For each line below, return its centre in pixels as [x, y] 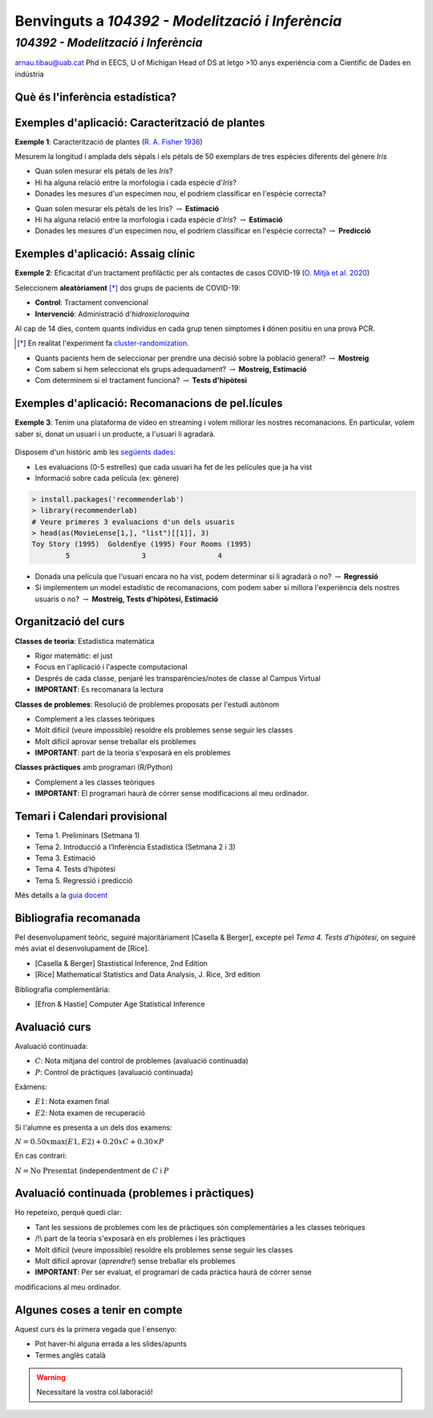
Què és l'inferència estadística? [95, 97]
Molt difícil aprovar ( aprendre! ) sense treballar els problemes [135, 1261]
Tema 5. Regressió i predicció [84, 880]
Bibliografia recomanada [78, 918]
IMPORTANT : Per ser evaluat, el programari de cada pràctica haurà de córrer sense [173, 1272]
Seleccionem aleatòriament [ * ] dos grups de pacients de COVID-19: [127, 287]
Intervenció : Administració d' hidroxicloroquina [112, 314]
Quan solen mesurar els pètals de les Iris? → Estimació [127, 208]
